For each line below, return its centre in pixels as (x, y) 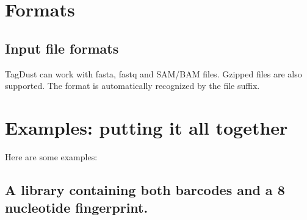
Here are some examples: (51, 156)
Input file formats (62, 48)
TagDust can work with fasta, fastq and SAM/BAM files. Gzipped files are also (153, 73)
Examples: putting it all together (146, 127)
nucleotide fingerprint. (77, 208)
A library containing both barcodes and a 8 (145, 189)
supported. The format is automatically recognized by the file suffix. (132, 86)
